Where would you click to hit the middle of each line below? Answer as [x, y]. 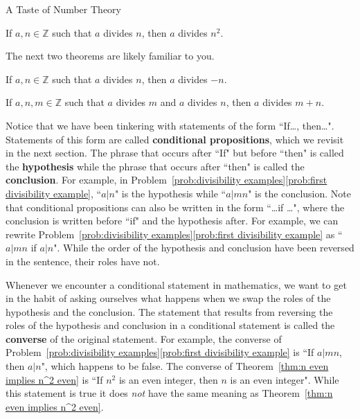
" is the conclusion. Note [300, 193]
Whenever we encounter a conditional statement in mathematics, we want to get [176, 284]
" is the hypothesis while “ [170, 193]
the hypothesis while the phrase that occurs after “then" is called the [155, 166]
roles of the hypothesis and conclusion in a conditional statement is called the [170, 325]
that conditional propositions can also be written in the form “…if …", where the [175, 207]
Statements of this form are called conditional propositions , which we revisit [175, 139]
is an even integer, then [168, 379]
